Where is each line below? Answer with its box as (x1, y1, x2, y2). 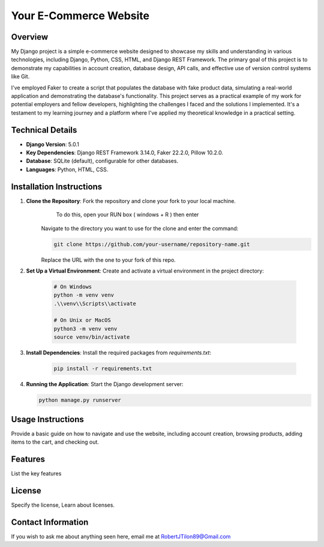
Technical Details (11, 125, 77, 135)
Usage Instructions (11, 414, 84, 425)
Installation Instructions (11, 181, 103, 192)
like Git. (11, 73, 30, 80)
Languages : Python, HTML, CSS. (26, 166, 109, 173)
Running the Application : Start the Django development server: (26, 381, 184, 388)
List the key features (11, 470, 62, 477)
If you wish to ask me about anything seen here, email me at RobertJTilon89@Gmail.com (11, 533, 231, 540)
